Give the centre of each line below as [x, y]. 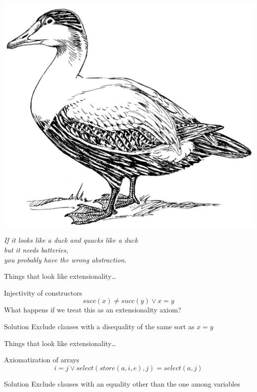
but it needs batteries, [36, 250]
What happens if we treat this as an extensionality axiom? [93, 310]
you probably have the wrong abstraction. [65, 259]
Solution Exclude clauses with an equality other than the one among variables [122, 383]
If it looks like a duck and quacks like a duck [71, 240]
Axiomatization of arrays [42, 360]
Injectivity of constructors [43, 292]
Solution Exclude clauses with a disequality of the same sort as [99, 327]
